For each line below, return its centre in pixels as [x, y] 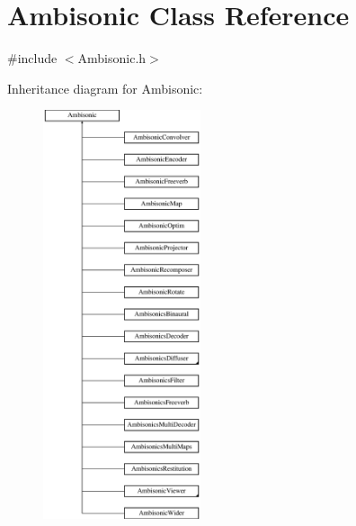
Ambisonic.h [112, 58]
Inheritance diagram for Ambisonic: [105, 88]
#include [32, 58]
